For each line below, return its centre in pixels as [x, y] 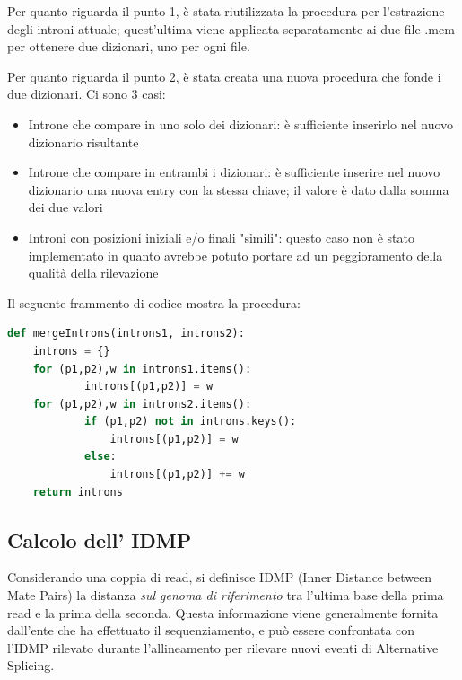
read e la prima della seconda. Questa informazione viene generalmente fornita [223, 612]
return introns [78, 492]
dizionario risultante [83, 141]
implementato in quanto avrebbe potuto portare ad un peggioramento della [235, 255]
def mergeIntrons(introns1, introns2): [126, 334]
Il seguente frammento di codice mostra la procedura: [154, 302]
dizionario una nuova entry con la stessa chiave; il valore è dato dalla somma [239, 189]
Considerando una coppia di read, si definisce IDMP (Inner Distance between [220, 577]
